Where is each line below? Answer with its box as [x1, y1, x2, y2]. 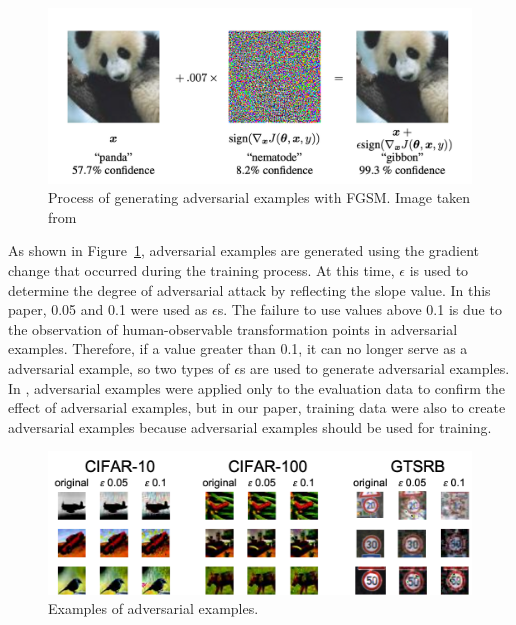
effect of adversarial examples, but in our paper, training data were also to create [8, 397, 506, 418]
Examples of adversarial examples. [48, 598, 259, 619]
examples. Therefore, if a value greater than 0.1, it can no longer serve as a [8, 338, 468, 359]
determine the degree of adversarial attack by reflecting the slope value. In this [8, 279, 491, 300]
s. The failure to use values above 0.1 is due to [217, 299, 502, 320]
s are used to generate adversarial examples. [239, 357, 510, 378]
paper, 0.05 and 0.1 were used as [8, 299, 208, 320]
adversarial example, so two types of [8, 357, 230, 378]
